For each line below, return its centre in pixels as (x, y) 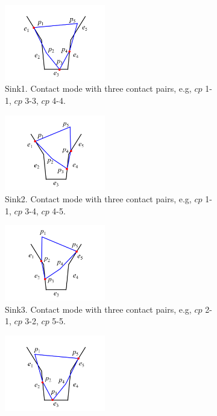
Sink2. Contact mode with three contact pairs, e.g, (98, 198)
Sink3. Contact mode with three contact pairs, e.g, (98, 309)
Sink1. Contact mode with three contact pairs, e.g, (98, 88)
